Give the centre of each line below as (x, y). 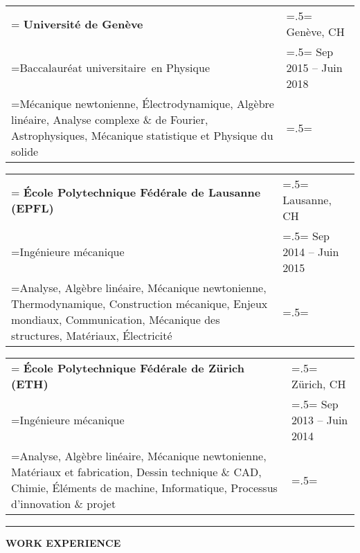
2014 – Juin (311, 252)
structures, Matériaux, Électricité (92, 335)
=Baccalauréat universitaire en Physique (110, 67)
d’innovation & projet (64, 504)
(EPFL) (33, 208)
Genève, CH (315, 31)
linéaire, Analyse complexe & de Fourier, (110, 119)
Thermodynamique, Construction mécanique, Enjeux (139, 303)
